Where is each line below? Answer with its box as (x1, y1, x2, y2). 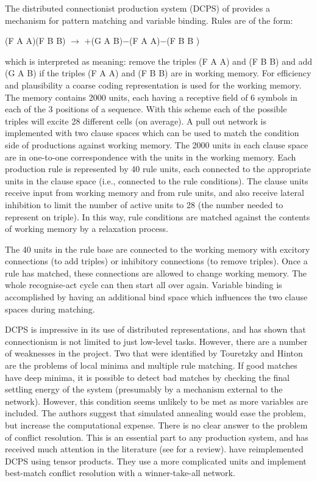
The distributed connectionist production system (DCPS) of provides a (5, 2, 270, 14)
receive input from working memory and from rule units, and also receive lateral (5, 186, 304, 199)
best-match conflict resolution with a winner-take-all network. (5, 466, 235, 479)
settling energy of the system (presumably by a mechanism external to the (5, 383, 283, 396)
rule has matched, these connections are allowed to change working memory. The (5, 266, 307, 279)
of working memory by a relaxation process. (5, 222, 168, 235)
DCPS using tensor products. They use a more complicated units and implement (5, 454, 307, 467)
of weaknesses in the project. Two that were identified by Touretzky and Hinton (5, 347, 303, 360)
